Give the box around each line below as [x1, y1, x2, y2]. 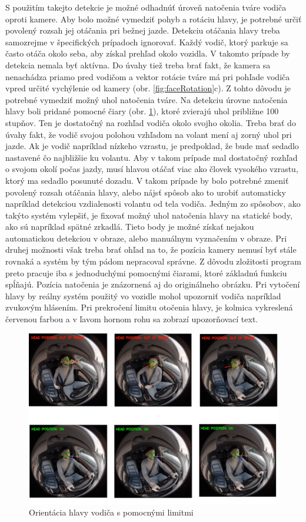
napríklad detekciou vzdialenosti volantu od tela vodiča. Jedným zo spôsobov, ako [5, 197, 301, 210]
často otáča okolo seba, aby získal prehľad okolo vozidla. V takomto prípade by [5, 47, 290, 60]
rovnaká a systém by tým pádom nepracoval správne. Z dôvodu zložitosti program [5, 255, 301, 267]
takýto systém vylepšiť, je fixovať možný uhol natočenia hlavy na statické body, [5, 209, 292, 221]
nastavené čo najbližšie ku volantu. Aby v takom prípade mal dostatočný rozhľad [5, 151, 298, 163]
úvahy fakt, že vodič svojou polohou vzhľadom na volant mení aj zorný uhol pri [5, 128, 292, 140]
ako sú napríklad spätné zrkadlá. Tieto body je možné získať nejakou [5, 220, 254, 233]
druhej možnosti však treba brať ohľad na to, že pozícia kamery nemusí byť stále [5, 243, 297, 256]
